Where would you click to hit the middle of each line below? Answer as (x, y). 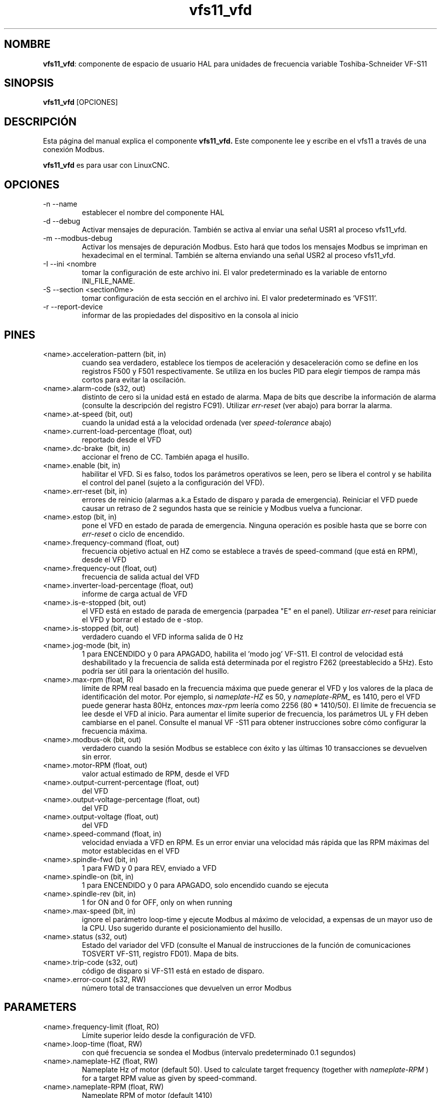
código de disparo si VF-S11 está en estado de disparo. (173, 971)
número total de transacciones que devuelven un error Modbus (187, 988)
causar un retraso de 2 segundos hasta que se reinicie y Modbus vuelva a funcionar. (222, 508)
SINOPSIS (29, 83)
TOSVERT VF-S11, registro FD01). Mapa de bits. (160, 953)
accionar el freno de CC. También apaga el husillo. (165, 457)
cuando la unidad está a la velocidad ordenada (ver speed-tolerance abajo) (207, 422)
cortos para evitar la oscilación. (134, 379)
